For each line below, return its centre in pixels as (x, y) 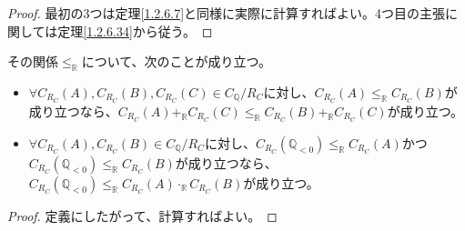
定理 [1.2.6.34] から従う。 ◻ (135, 30)
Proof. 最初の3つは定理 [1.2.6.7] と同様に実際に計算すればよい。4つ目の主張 (227, 13)
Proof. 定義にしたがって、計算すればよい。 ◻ (142, 215)
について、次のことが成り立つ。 (177, 61)
